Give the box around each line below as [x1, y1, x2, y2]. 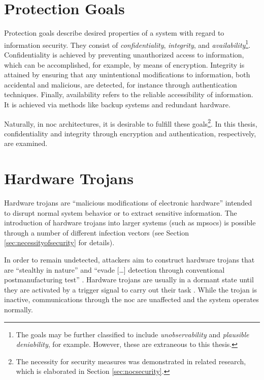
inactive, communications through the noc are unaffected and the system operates [4, 294, 259, 305]
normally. [4, 304, 33, 315]
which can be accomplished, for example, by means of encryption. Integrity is [4, 59, 245, 70]
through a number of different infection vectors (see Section [4, 227, 189, 238]
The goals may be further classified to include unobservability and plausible [16, 329, 249, 339]
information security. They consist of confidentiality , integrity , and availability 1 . [4, 38, 251, 50]
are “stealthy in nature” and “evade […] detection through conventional [4, 264, 225, 275]
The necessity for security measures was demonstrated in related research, [16, 356, 246, 366]
